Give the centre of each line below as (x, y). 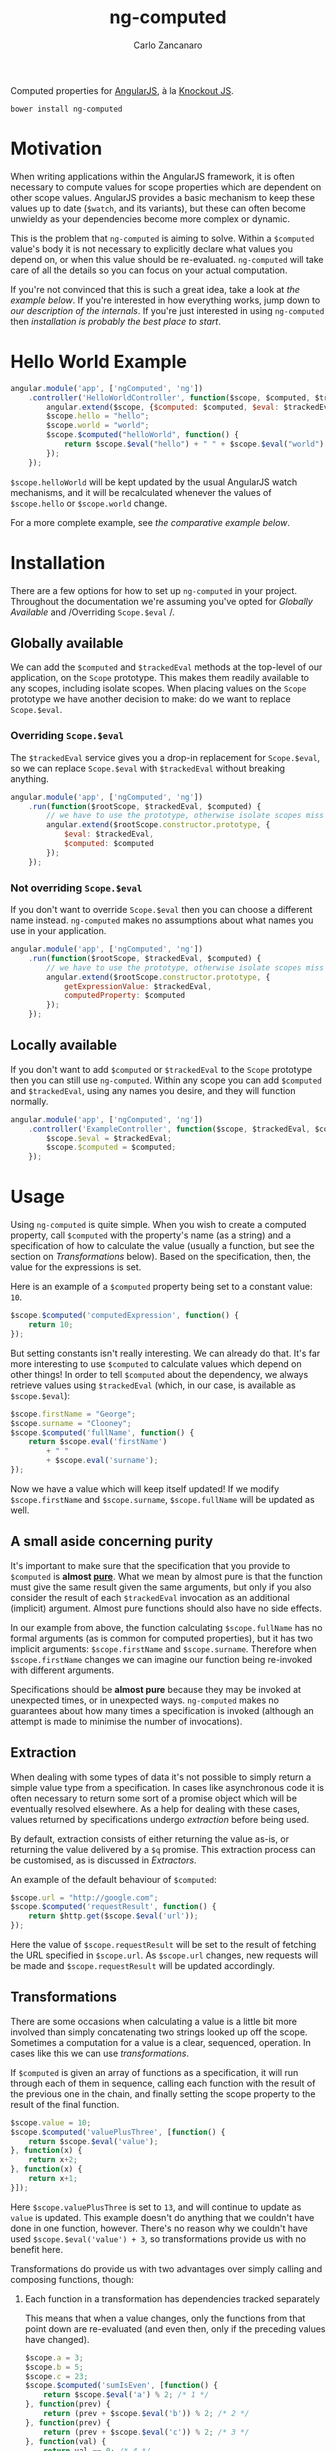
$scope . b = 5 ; (54, 2367)
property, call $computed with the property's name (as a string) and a (151, 1235)
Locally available (64, 1045)
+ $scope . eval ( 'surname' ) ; (102, 1461)
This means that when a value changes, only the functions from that (165, 2318)
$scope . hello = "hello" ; (98, 416)
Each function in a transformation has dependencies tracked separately (172, 2298)
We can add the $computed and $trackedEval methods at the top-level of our (166, 667)
